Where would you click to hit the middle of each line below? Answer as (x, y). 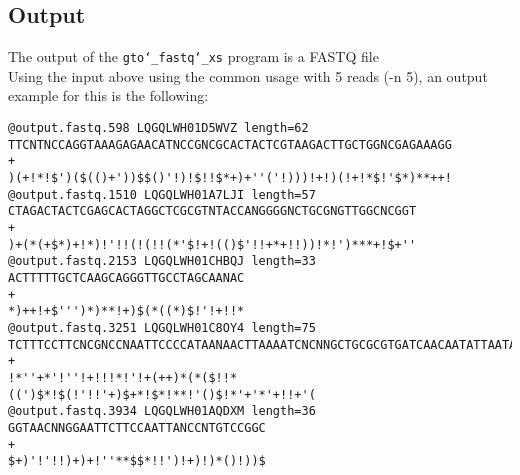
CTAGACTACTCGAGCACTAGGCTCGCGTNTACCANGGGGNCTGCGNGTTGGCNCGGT (212, 211)
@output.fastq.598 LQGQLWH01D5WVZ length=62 (158, 128)
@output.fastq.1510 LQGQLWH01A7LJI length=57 (162, 194)
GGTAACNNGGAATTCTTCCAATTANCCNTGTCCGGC (137, 427)
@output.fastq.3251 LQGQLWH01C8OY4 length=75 (162, 327)
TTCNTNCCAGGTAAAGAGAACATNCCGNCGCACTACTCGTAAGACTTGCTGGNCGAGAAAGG (230, 144)
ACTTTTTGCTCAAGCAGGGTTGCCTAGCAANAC (126, 277)
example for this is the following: (108, 95)
